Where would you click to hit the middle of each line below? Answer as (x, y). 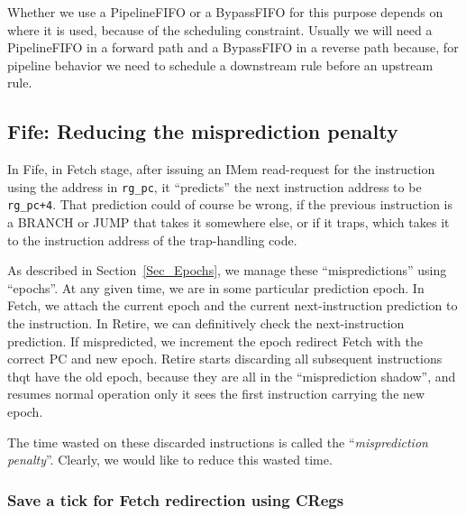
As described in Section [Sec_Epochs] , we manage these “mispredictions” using (227, 270)
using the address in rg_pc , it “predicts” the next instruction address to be (215, 186)
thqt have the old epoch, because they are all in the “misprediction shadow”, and (232, 376)
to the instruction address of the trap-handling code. (152, 240)
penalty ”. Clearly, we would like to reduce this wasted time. (170, 460)
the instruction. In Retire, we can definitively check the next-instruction (206, 323)
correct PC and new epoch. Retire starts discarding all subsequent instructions (225, 359)
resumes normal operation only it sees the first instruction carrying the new (216, 394)
